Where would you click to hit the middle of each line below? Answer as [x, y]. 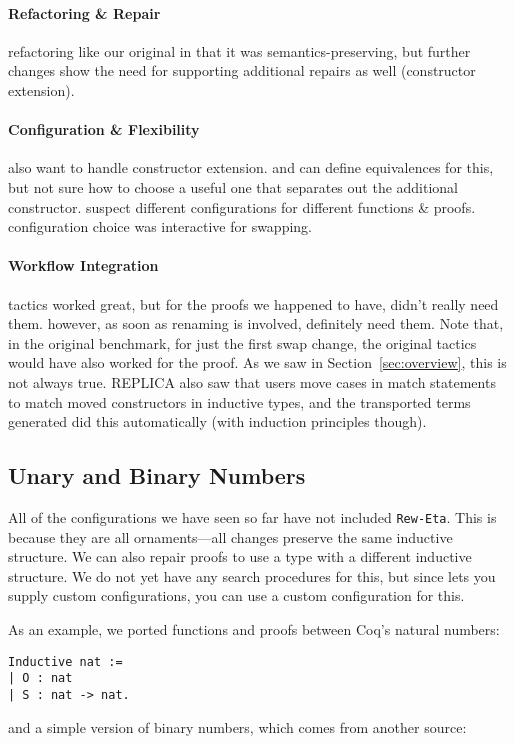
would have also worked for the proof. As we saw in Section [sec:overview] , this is [257, 362]
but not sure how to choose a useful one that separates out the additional [233, 186]
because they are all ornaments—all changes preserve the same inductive [230, 536]
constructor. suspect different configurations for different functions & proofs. [242, 206]
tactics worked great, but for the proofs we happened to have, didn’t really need [253, 303]
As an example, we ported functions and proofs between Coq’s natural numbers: [254, 628]
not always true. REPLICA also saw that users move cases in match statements [252, 381]
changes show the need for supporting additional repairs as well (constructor [242, 70]
